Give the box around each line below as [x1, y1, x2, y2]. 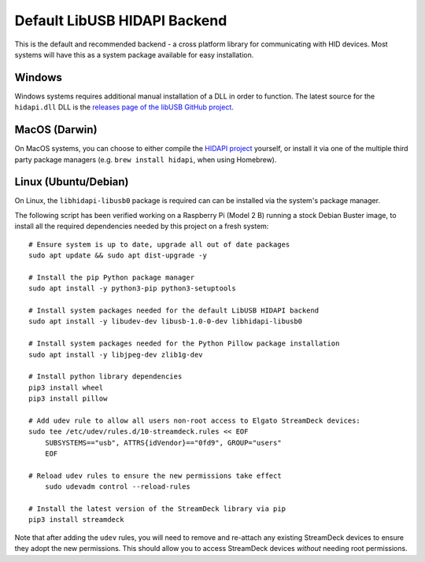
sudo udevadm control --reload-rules [44, 483, 190, 491]
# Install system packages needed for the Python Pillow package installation [28, 339, 340, 348]
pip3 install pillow [28, 394, 108, 403]
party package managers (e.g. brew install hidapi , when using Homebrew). [14, 154, 277, 165]
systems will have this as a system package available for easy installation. [14, 50, 254, 59]
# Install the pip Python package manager [28, 272, 195, 282]
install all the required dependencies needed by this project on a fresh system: [14, 221, 269, 231]
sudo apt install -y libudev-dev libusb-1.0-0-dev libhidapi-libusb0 [28, 317, 303, 326]
